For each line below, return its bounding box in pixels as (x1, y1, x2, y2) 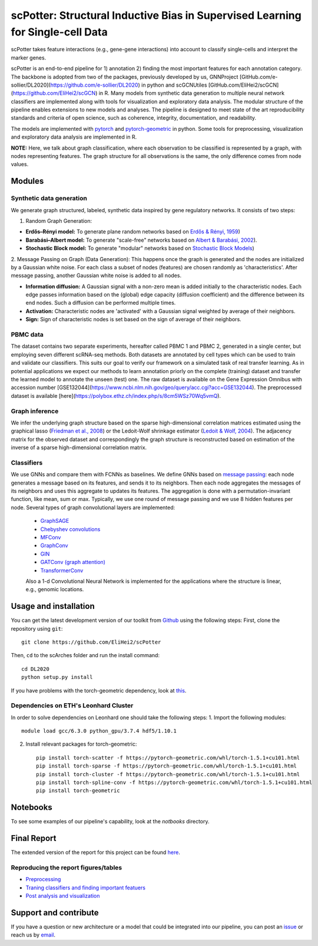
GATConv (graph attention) (40, 559, 106, 566)
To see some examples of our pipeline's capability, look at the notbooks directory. (11, 818, 210, 825)
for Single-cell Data (11, 25, 108, 38)
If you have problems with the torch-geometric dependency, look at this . (11, 687, 187, 694)
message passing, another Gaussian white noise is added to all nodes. (11, 272, 182, 279)
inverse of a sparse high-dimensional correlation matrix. (11, 444, 147, 451)
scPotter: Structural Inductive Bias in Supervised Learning (11, 9, 302, 22)
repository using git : (11, 625, 63, 632)
